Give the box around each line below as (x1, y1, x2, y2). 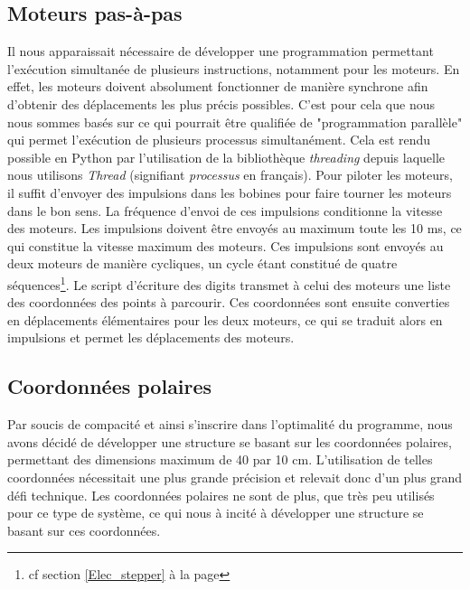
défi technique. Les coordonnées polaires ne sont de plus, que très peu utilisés (7, 485, 435, 504)
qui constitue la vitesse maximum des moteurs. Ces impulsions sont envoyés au (7, 236, 444, 255)
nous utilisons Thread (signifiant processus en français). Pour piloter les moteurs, (7, 165, 453, 184)
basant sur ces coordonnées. (7, 520, 161, 539)
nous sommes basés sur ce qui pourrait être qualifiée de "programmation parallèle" (7, 112, 463, 131)
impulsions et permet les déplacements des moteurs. (7, 328, 295, 347)
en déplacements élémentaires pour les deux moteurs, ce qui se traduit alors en (7, 310, 443, 329)
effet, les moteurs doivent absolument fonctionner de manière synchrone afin (7, 77, 428, 96)
